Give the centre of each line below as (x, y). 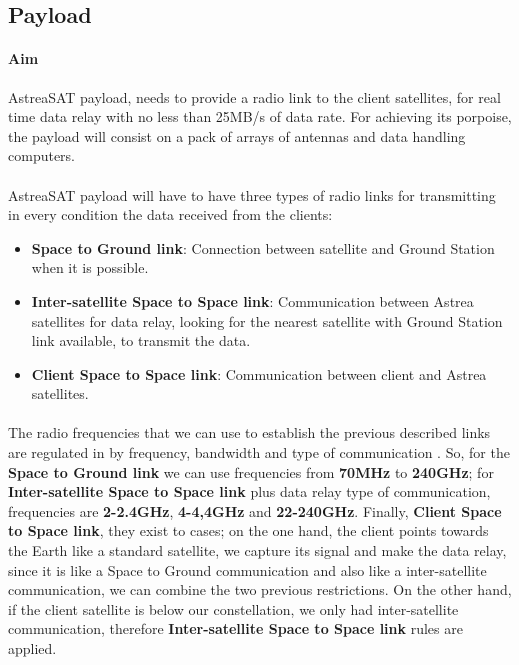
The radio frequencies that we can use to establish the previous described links (249, 432)
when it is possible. (90, 267)
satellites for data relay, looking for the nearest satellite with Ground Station (267, 320)
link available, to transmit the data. (141, 340)
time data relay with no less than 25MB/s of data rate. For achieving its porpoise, (260, 116)
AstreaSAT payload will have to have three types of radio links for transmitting (252, 194)
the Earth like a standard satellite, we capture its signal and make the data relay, (257, 550)
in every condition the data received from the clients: (170, 214)
